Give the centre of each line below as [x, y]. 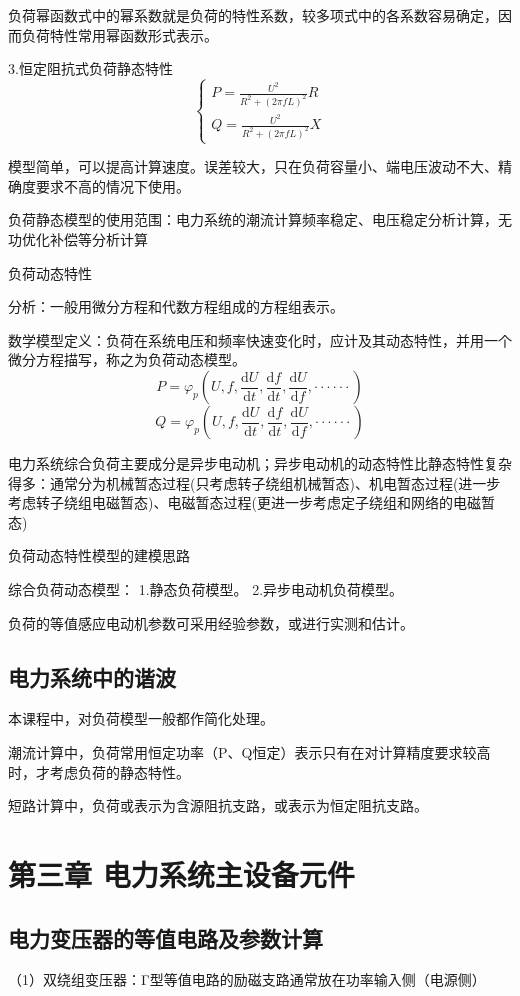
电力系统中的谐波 [92, 676]
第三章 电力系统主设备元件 [181, 873]
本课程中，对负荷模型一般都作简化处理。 [141, 718]
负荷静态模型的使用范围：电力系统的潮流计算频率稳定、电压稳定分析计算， [253, 219]
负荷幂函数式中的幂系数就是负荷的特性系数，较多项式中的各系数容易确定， [253, 15]
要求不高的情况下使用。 [112, 185]
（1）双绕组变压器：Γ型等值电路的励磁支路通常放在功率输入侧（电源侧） [247, 979]
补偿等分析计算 [98, 239]
